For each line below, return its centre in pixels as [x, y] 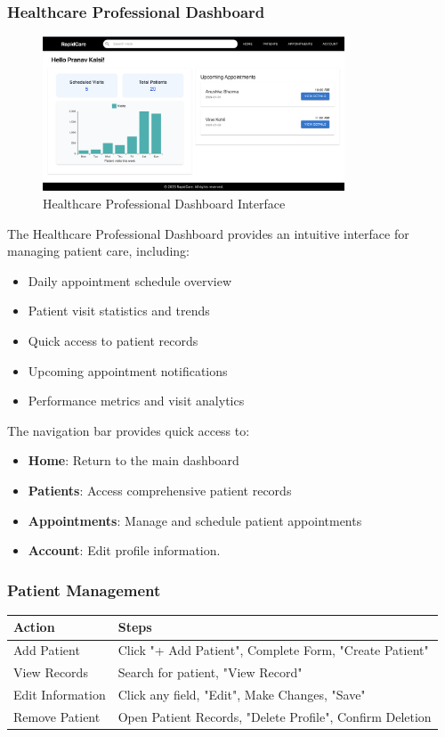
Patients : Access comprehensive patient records [160, 490]
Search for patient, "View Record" [210, 672]
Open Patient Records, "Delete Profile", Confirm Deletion [275, 716]
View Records [51, 672]
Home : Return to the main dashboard [133, 460]
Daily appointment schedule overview [129, 280]
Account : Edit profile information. [124, 550]
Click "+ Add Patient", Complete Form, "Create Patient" [273, 650]
